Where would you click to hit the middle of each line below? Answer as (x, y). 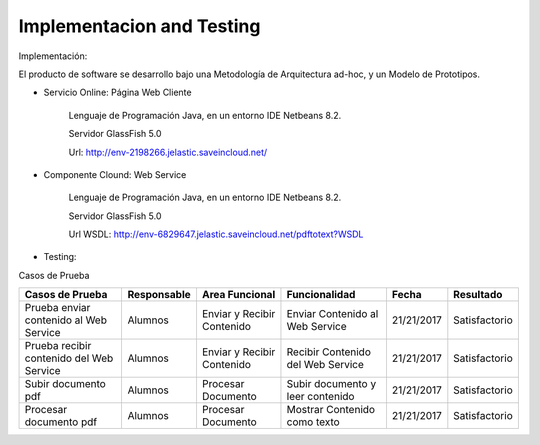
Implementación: (53, 56)
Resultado (478, 295)
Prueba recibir (58, 346)
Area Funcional (238, 295)
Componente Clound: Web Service (115, 174)
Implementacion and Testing (139, 26)
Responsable (159, 295)
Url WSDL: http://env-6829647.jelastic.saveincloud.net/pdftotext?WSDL (216, 234)
